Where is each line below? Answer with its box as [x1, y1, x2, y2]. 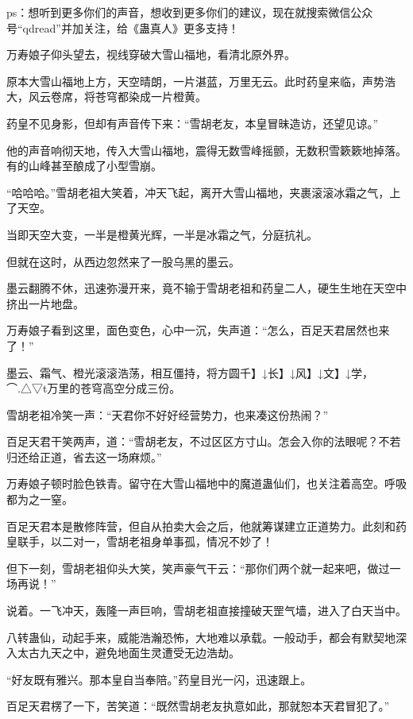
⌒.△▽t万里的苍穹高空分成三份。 [6, 380, 181, 396]
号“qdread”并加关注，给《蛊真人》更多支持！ [6, 19, 239, 36]
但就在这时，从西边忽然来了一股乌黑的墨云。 [6, 253, 240, 269]
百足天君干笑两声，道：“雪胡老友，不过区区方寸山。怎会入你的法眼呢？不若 [6, 433, 401, 450]
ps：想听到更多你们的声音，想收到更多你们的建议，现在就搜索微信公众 [6, 4, 373, 20]
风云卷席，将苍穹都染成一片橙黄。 [28, 88, 206, 105]
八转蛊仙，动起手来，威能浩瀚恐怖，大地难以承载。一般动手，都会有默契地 [6, 628, 396, 645]
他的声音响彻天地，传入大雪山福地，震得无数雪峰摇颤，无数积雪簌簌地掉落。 [6, 141, 407, 158]
